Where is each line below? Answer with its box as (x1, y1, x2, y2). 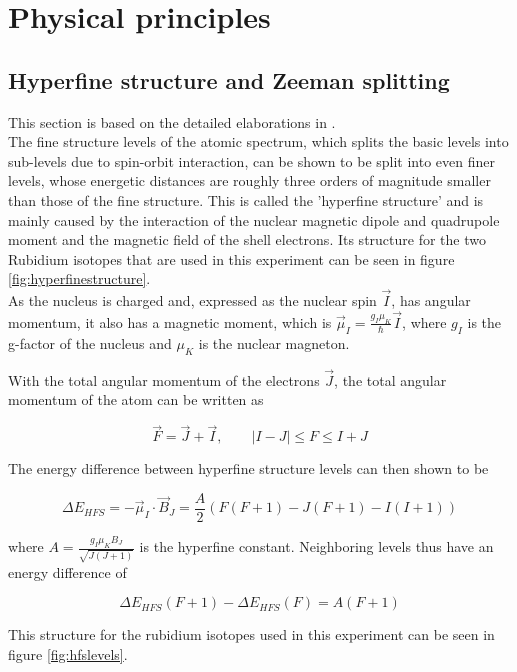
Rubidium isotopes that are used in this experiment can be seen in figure (8, 248, 455, 269)
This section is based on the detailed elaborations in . (8, 111, 336, 132)
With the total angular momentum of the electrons (8, 369, 320, 390)
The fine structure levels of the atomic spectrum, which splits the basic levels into (8, 131, 509, 152)
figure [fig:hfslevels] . (8, 643, 128, 664)
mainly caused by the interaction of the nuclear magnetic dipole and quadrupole (8, 209, 500, 230)
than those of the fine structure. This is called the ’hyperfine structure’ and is (8, 189, 484, 210)
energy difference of (8, 561, 127, 582)
